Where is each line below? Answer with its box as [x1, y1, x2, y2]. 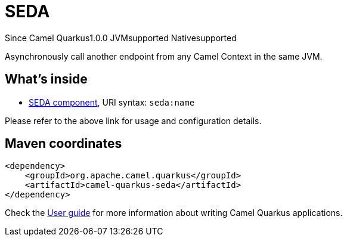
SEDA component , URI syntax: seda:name [29, 97, 195, 107]
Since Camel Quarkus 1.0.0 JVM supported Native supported [5, 32, 237, 43]
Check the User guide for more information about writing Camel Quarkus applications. [5, 208, 343, 218]
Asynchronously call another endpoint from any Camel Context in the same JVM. [5, 51, 323, 61]
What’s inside [5, 72, 88, 87]
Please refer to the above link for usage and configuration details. [5, 115, 262, 126]
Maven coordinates [5, 136, 122, 152]
